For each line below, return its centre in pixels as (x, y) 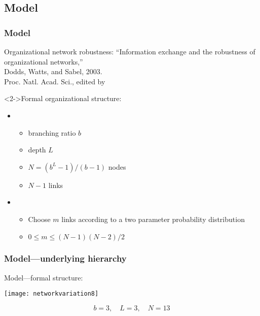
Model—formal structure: (44, 277)
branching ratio (52, 132)
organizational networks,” (44, 61)
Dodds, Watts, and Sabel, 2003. (53, 71)
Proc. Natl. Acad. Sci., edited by (55, 81)
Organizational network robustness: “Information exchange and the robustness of (130, 51)
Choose (39, 219)
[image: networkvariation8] (51, 294)
